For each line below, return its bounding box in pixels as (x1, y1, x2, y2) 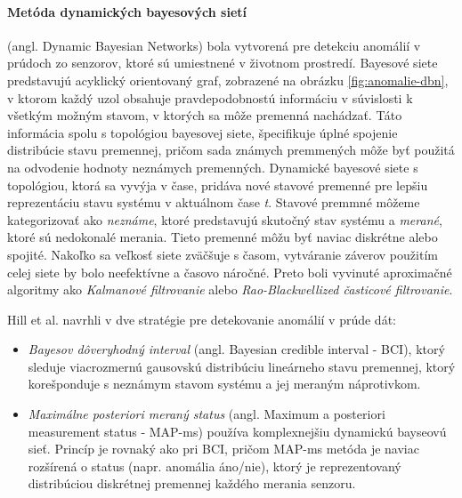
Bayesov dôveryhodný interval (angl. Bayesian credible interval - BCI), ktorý (28, 340, 445, 358)
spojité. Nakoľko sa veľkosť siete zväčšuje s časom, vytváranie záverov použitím (7, 245, 438, 263)
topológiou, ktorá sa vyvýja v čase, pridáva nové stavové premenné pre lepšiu (7, 175, 428, 194)
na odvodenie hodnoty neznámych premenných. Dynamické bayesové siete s (7, 157, 418, 176)
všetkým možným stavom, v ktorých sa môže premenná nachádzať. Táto (7, 106, 402, 124)
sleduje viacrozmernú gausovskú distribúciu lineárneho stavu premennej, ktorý (28, 357, 456, 375)
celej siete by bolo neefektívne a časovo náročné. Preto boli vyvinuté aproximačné (7, 262, 452, 281)
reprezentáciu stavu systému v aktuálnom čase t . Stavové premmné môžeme (7, 193, 420, 212)
